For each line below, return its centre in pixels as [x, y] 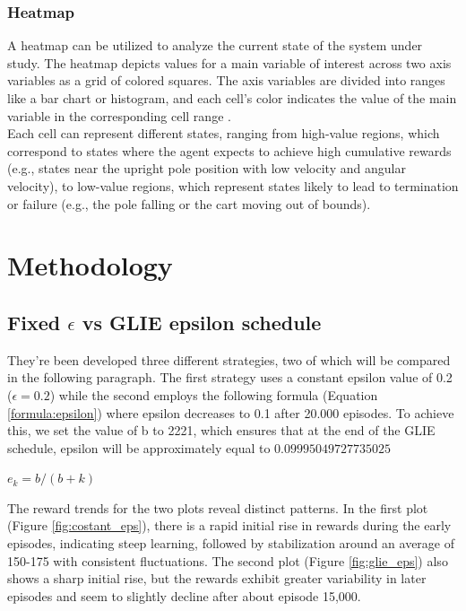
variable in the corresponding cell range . [119, 115]
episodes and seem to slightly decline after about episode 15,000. [184, 595]
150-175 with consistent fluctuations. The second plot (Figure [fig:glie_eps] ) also [228, 560]
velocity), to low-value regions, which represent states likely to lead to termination [233, 185]
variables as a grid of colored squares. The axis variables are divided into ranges [226, 80]
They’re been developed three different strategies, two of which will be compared [229, 359]
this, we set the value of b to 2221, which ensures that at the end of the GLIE [221, 430]
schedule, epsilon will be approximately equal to [139, 447]
